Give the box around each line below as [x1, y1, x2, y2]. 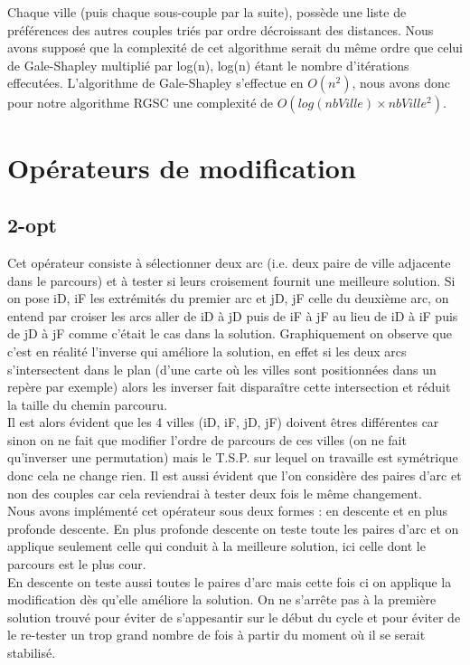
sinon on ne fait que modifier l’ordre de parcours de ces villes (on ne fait [7, 430, 407, 449]
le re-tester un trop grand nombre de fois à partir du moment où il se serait [7, 625, 426, 644]
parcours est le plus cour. [7, 555, 146, 574]
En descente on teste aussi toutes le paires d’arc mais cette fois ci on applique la [7, 572, 452, 591]
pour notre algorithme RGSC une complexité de [7, 93, 274, 112]
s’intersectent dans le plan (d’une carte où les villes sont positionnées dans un [7, 359, 437, 378]
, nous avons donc [352, 73, 451, 92]
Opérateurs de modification [7, 148, 356, 185]
